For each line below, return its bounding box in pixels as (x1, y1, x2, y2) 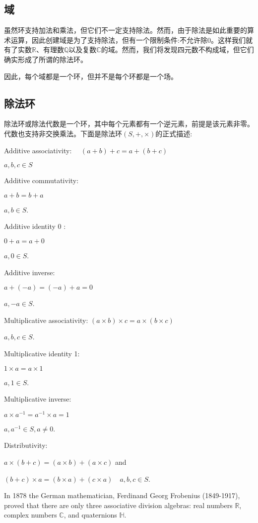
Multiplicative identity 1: (4, 348, 80, 358)
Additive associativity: (4, 145, 72, 155)
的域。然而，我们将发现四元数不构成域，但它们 (101, 44, 254, 55)
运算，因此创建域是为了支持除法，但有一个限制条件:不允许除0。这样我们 (10, 34, 246, 45)
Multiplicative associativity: (4, 314, 88, 325)
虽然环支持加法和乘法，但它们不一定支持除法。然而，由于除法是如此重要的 (4, 25, 247, 35)
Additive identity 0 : (4, 221, 66, 231)
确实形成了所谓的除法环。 (4, 54, 87, 64)
